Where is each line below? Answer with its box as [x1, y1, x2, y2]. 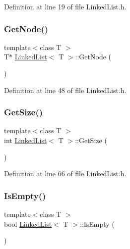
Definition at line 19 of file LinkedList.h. [4, 1, 127, 11]
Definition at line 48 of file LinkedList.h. [4, 85, 127, 95]
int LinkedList [4, 135, 47, 145]
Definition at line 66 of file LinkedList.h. [4, 168, 127, 179]
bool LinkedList [4, 218, 52, 229]
